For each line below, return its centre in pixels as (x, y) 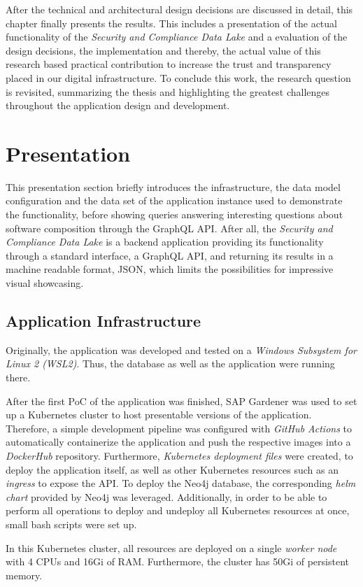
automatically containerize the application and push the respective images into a (178, 442)
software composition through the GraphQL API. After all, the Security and (169, 228)
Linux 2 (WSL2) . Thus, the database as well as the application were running (170, 363)
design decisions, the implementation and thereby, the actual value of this (163, 50)
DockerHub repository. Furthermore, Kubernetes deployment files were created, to (179, 455)
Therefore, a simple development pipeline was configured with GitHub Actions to (179, 428)
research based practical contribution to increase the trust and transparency (169, 64)
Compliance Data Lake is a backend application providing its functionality (165, 242)
